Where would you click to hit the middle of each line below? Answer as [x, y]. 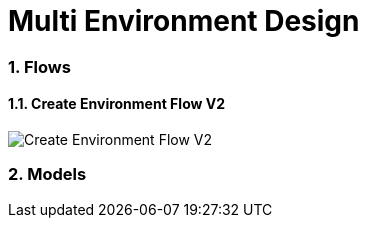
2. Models [47, 174]
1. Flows [39, 66]
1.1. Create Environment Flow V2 [117, 104]
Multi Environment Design [184, 21]
